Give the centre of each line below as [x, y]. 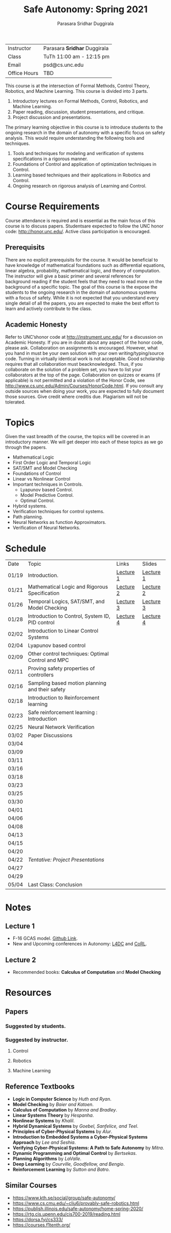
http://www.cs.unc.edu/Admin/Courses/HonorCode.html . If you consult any [84, 386]
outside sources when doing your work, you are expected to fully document [85, 391]
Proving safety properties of [61, 668]
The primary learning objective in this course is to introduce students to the [84, 127]
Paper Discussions [50, 736]
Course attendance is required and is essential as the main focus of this [80, 220]
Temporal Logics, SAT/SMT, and [66, 601]
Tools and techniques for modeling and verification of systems [78, 153]
